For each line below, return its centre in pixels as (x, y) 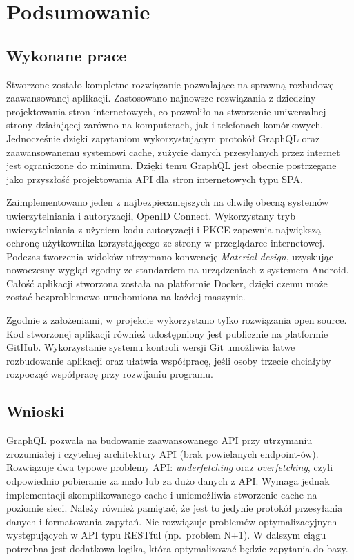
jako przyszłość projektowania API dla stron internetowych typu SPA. (155, 178)
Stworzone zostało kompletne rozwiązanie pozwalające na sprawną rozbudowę (170, 84)
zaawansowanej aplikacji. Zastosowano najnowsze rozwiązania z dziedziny (161, 98)
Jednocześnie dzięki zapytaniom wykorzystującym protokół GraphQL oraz (163, 138)
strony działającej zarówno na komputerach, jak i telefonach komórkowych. (165, 125)
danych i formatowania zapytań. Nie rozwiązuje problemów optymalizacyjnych (172, 521)
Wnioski (36, 411)
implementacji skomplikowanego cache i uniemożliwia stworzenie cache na (162, 494)
